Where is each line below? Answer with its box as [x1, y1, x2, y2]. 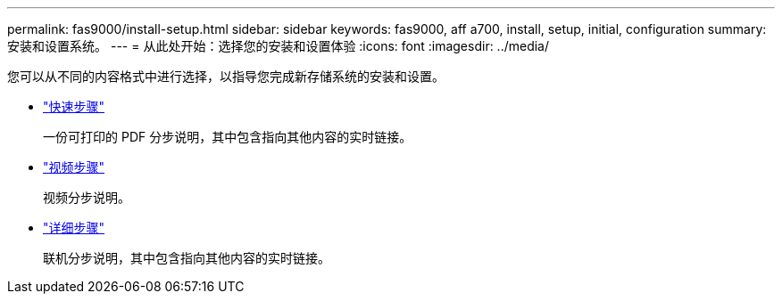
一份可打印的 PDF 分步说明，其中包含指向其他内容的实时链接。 [43, 129, 412, 144]
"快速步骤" [43, 99, 105, 114]
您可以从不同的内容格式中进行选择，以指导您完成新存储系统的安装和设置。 [7, 69, 445, 84]
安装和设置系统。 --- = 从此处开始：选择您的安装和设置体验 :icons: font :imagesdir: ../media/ [7, 38, 550, 53]
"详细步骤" [43, 220, 105, 235]
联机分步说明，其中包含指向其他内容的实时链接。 [43, 250, 330, 265]
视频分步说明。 [43, 190, 130, 205]
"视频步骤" [43, 159, 105, 175]
